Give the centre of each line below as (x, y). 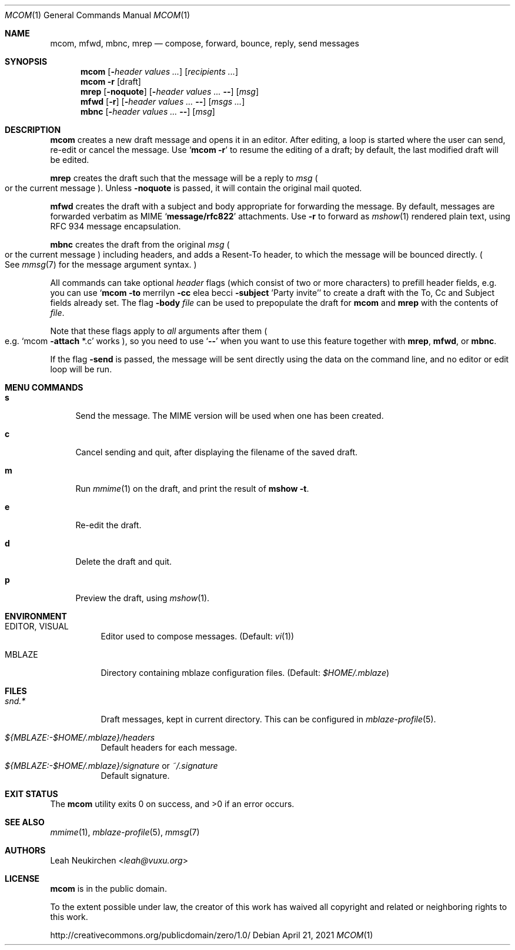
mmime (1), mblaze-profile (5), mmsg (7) (125, 832)
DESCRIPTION (33, 130)
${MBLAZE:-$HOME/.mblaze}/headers (80, 737)
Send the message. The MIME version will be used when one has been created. (230, 416)
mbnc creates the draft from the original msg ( (140, 244)
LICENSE (22, 879)
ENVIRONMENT (36, 616)
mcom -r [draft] (111, 81)
